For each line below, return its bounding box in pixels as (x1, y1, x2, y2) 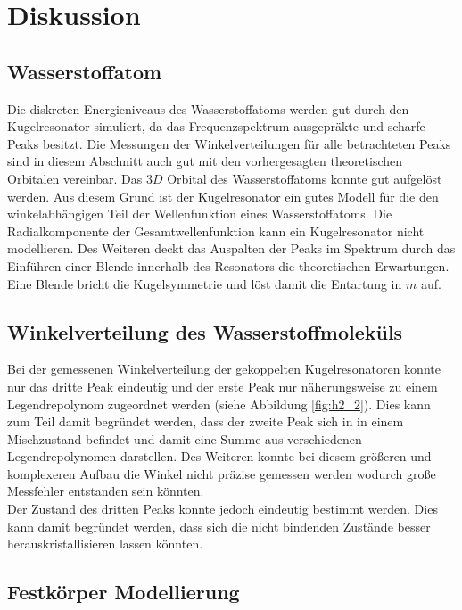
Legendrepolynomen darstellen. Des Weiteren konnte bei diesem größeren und (7, 447, 432, 466)
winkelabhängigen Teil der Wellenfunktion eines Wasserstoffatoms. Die (7, 204, 392, 223)
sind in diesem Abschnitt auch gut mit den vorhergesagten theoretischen (7, 152, 403, 170)
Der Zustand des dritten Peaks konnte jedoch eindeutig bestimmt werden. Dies (7, 499, 438, 518)
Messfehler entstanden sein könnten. (7, 482, 204, 500)
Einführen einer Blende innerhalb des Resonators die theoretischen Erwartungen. (7, 256, 450, 275)
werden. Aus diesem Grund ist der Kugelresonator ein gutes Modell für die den (7, 186, 439, 205)
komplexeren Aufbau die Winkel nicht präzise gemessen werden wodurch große (7, 464, 436, 482)
